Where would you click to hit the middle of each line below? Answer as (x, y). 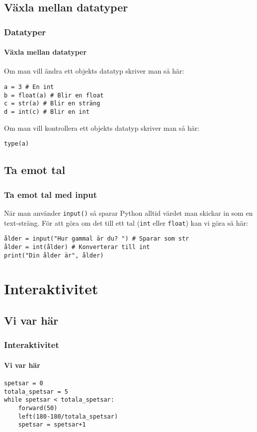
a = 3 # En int (29, 87)
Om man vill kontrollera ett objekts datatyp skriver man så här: (102, 128)
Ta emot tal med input (51, 194)
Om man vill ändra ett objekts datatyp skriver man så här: (94, 71)
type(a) (17, 144)
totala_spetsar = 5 (36, 391)
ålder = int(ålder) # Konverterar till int (77, 247)
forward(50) (38, 408)
